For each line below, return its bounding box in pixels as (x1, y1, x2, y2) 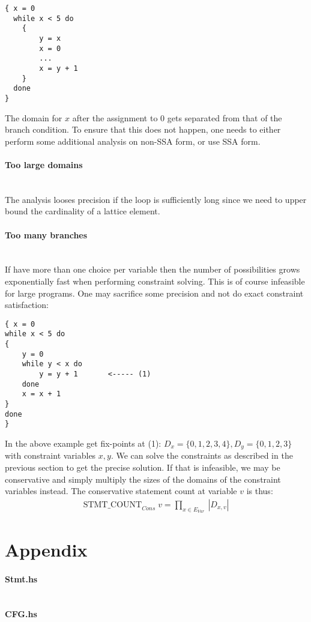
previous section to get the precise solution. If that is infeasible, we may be (5, 460, 280, 473)
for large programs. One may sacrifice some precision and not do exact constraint (5, 286, 304, 299)
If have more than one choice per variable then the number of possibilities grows (5, 263, 300, 276)
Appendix (5, 537, 88, 562)
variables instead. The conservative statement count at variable (5, 485, 237, 497)
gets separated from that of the (167, 111, 282, 124)
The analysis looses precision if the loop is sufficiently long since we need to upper (5, 193, 307, 205)
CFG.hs (5, 607, 37, 620)
